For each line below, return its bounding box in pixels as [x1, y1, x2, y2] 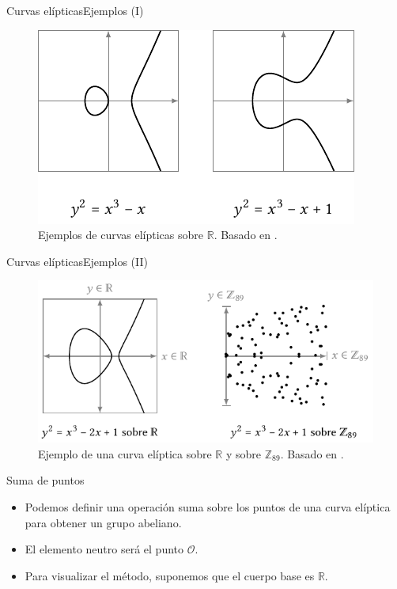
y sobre [225, 445, 262, 462]
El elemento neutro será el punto [25, 541, 184, 557]
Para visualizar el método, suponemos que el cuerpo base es [25, 567, 315, 583]
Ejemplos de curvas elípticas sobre [38, 226, 204, 243]
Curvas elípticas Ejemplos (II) [6, 253, 148, 269]
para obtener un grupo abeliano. [25, 514, 182, 530]
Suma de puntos [6, 472, 85, 488]
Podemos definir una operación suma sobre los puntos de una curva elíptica [25, 498, 391, 515]
